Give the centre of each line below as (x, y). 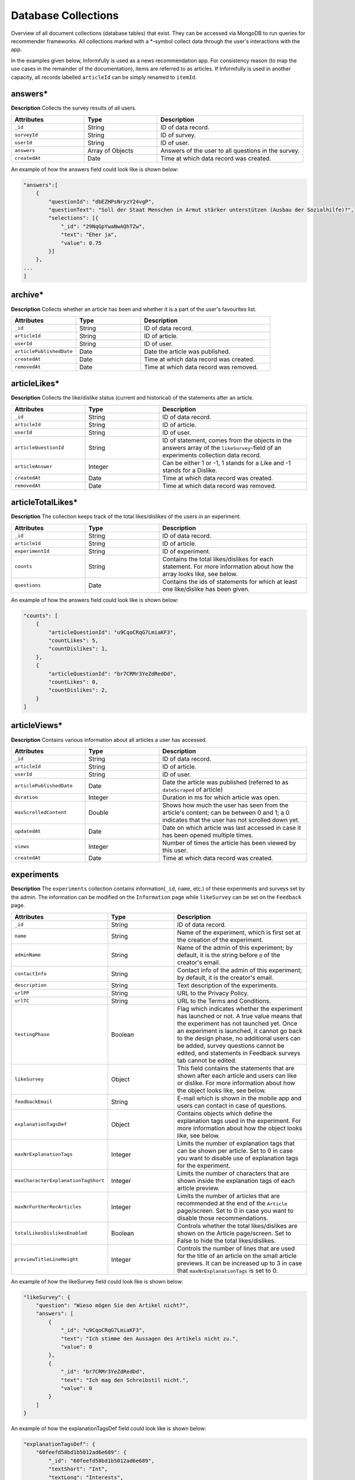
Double (99, 812)
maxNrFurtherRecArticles (48, 1207)
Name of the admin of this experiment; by (235, 947)
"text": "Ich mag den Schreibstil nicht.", (125, 1380)
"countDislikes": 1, (78, 649)
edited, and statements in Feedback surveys (239, 1053)
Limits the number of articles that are (229, 1196)
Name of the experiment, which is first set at (239, 932)
